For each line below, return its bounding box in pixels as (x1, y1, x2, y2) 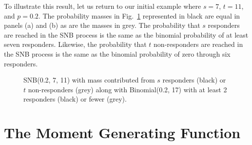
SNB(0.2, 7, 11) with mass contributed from (23, 75, 155, 85)
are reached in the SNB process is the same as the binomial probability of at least (4, 29, 249, 40)
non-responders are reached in (154, 39, 243, 49)
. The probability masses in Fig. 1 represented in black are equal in (38, 10, 240, 21)
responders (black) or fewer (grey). (23, 94, 127, 104)
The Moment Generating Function (4, 123, 241, 143)
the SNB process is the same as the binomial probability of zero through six (4, 48, 231, 59)
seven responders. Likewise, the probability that (4, 39, 147, 49)
